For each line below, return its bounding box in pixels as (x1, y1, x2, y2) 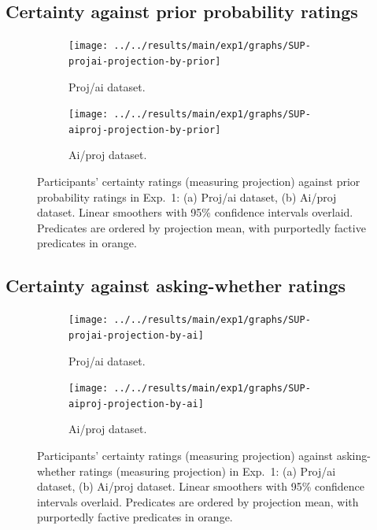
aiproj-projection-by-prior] (68, 124, 221, 135)
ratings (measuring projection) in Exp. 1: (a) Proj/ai (79, 462, 336, 479)
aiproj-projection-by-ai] (68, 398, 204, 410)
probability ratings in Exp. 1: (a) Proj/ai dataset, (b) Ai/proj (37, 188, 337, 205)
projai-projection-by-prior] (68, 55, 221, 67)
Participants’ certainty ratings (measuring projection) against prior (37, 173, 360, 190)
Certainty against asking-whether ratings (6, 273, 346, 298)
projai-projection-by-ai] (68, 329, 204, 341)
